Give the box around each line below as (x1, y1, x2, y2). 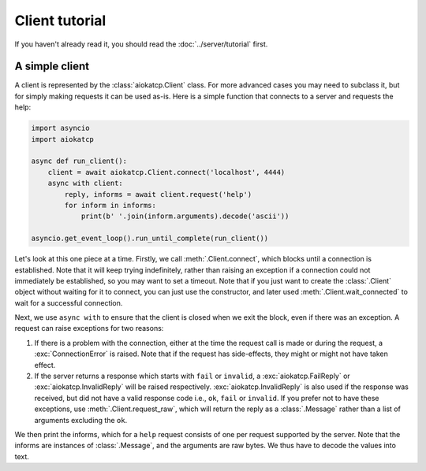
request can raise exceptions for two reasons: (14, 324, 164, 333)
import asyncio (31, 124, 90, 133)
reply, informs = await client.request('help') (64, 190, 252, 198)
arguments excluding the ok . (34, 415, 128, 425)
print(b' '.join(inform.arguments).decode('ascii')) (80, 212, 290, 221)
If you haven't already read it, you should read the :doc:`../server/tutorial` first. (14, 39, 268, 49)
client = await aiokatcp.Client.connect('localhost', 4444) (47, 168, 286, 176)
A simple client (14, 60, 90, 73)
